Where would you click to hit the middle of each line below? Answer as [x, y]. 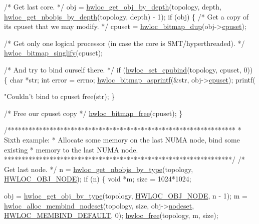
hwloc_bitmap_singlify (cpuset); [53, 53]
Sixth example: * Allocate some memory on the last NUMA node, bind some [122, 139]
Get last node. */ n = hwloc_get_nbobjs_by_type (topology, [99, 169]
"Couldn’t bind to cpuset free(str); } [60, 96]
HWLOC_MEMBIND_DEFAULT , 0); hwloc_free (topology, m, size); [111, 215]
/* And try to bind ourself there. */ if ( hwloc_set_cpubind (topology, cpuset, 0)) [128, 69]
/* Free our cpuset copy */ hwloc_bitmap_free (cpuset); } [93, 113]
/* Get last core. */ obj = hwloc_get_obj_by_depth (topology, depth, [113, 6]
